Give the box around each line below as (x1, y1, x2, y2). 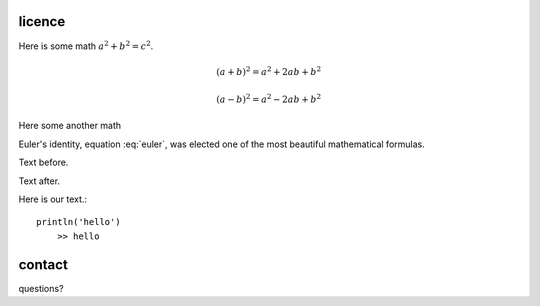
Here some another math (18, 120, 122, 132)
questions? (18, 282, 64, 294)
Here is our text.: (18, 193, 88, 205)
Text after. (18, 175, 60, 187)
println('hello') (36, 216, 121, 228)
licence (18, 13, 66, 30)
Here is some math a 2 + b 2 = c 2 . (18, 38, 154, 52)
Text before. (18, 156, 69, 169)
